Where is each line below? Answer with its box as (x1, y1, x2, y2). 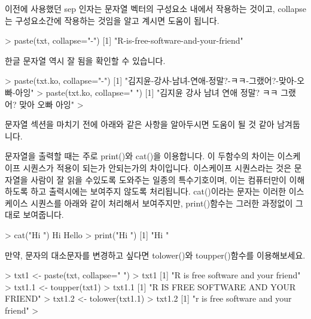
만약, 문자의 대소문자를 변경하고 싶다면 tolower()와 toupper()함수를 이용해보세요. (5, 248, 306, 261)
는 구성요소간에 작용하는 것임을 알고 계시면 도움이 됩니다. (5, 14, 219, 26)
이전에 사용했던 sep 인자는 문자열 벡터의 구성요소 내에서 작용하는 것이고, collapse (5, 2, 306, 14)
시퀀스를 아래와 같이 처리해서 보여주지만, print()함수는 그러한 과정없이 (31, 196, 293, 209)
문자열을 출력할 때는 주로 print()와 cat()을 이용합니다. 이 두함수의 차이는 (5, 150, 275, 162)
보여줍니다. (23, 208, 64, 221)
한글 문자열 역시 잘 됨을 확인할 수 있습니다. (5, 54, 166, 66)
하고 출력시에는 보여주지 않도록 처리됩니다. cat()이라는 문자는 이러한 (31, 185, 286, 198)
